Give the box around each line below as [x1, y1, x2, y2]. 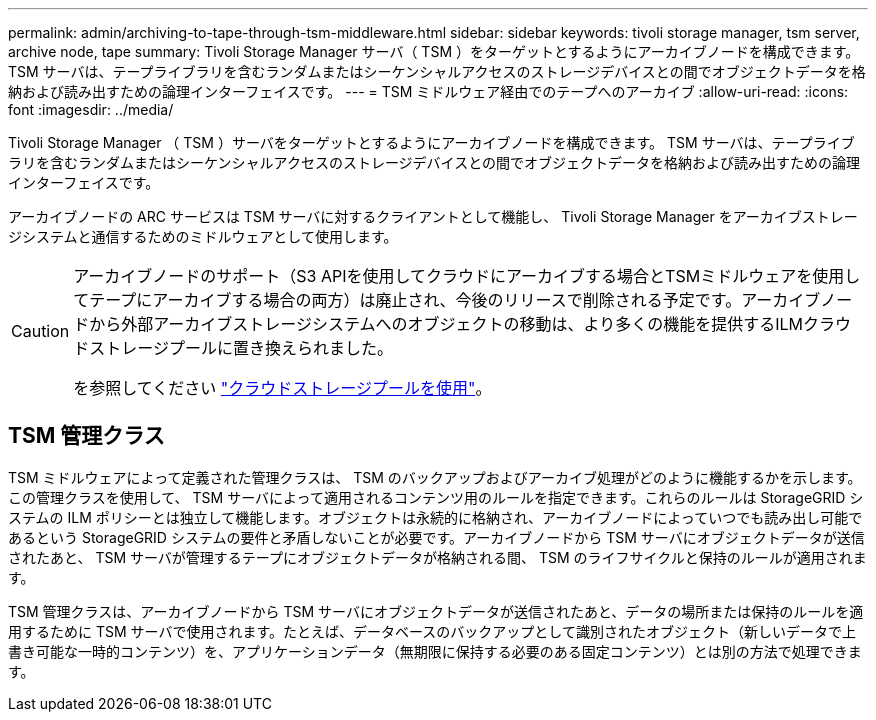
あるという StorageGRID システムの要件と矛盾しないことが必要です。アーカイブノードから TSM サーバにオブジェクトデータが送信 [8, 528, 865, 546]
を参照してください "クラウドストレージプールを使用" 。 [73, 378, 492, 398]
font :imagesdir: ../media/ [8, 101, 174, 118]
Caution [11, 321, 70, 341]
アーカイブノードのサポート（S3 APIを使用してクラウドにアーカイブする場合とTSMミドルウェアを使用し [73, 266, 861, 286]
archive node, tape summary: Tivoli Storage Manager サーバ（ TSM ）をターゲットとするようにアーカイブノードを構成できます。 [8, 43, 860, 60]
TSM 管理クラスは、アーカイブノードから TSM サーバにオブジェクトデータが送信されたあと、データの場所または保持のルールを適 [8, 602, 864, 620]
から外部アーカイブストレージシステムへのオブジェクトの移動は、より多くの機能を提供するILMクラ [89, 314, 836, 334]
